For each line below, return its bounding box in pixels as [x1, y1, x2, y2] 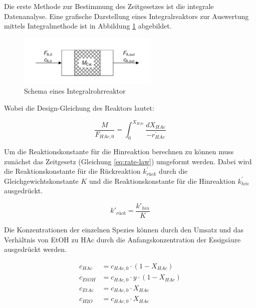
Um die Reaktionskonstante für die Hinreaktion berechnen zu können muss [4, 146, 234, 156]
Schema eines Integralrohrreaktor [24, 86, 126, 96]
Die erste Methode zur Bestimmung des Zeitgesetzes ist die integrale [4, 1, 214, 11]
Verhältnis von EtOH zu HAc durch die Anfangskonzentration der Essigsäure [4, 234, 241, 244]
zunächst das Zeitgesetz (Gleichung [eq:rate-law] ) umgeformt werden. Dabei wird [4, 156, 252, 166]
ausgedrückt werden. [4, 244, 67, 254]
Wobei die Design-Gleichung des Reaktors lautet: [4, 103, 154, 113]
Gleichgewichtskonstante [4, 175, 79, 186]
